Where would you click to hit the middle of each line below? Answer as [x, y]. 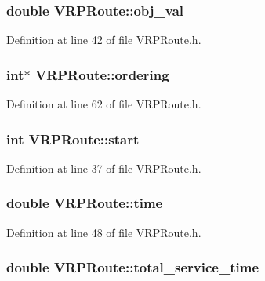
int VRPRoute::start [73, 139]
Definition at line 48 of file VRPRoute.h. [104, 232]
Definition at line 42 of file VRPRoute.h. [104, 40]
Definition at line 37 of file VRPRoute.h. [104, 168]
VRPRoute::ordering [102, 74]
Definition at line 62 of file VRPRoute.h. [104, 104]
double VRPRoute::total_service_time [133, 267]
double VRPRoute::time [85, 203]
